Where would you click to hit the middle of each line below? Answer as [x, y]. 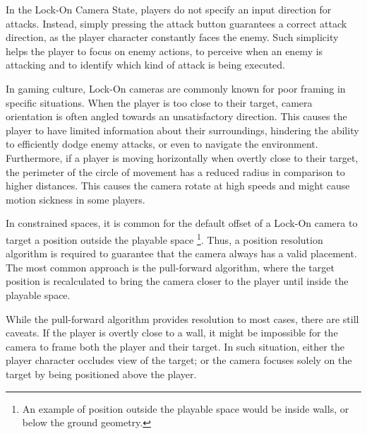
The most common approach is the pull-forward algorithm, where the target [170, 267]
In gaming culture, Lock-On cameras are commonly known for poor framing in [176, 88]
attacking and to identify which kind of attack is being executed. [145, 65]
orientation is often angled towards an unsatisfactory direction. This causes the [176, 116]
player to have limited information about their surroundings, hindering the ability [182, 130]
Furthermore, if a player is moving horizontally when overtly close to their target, [182, 157]
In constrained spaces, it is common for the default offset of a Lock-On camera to [182, 223]
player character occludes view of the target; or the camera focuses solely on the [179, 360]
